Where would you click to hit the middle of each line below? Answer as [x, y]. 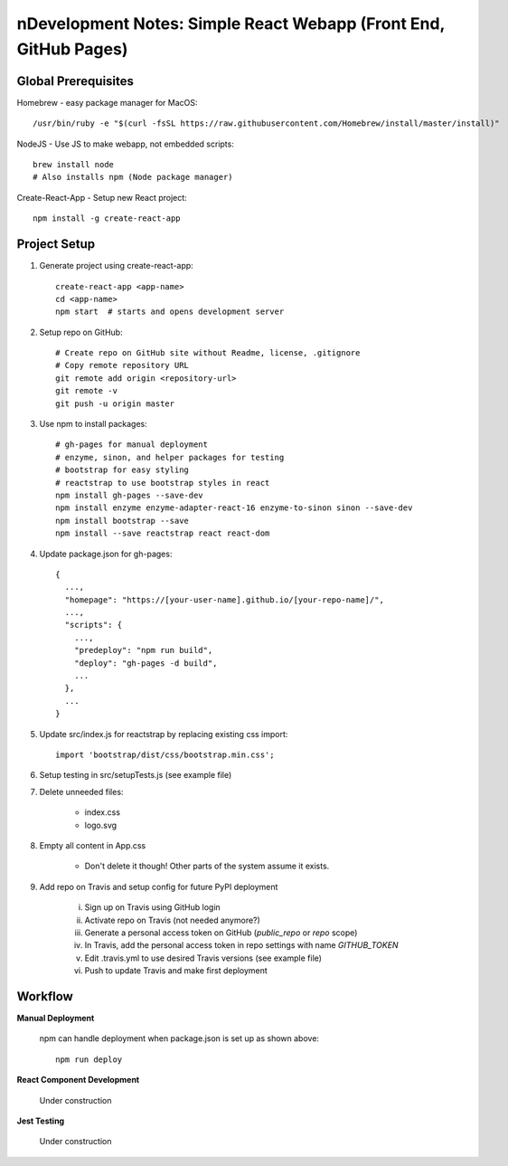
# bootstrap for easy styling [122, 470]
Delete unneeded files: [81, 792]
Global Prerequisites [75, 81]
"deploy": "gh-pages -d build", [146, 663]
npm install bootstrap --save [122, 521]
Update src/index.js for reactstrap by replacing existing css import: [164, 734]
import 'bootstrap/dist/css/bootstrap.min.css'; [165, 755]
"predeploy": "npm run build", [143, 650]
